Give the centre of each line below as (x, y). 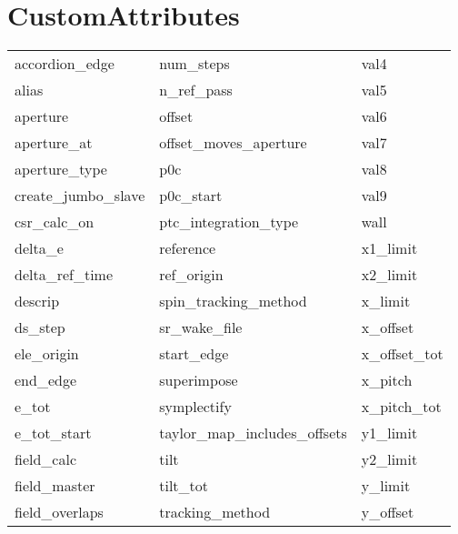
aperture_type (61, 169)
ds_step (40, 327)
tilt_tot (184, 486)
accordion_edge (65, 64)
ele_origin (47, 354)
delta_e (39, 248)
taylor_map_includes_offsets (253, 433)
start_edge (194, 354)
